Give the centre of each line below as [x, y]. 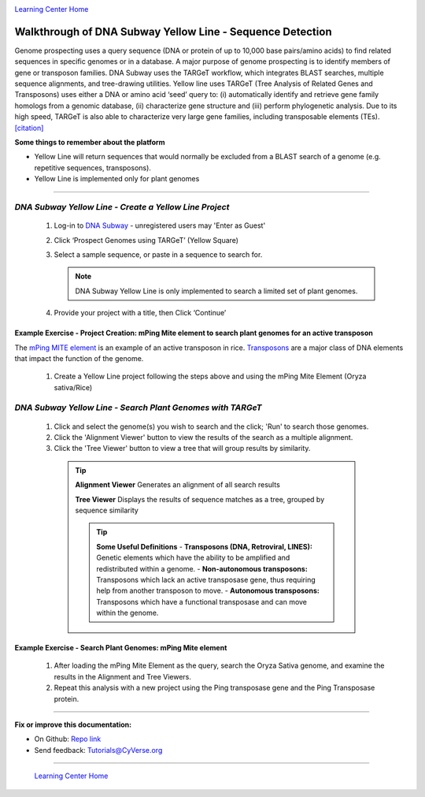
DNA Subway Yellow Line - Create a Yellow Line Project [122, 207]
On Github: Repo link [68, 739]
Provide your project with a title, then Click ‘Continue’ [140, 313]
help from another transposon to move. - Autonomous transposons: [208, 590]
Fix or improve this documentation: [73, 724]
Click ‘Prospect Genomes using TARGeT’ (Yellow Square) [146, 240]
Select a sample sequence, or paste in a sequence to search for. [158, 254]
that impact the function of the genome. [79, 358]
